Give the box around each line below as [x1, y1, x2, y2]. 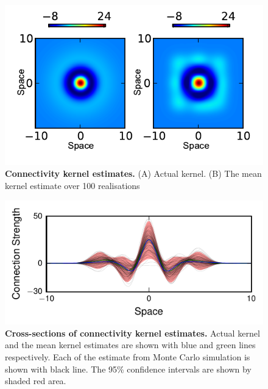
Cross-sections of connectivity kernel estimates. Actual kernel [5, 326, 260, 339]
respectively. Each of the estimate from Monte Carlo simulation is [5, 351, 250, 363]
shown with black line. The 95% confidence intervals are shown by [5, 362, 252, 375]
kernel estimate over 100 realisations [5, 179, 140, 192]
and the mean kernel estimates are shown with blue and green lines [5, 338, 256, 351]
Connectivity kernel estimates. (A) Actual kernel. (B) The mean [5, 167, 262, 180]
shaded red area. [5, 374, 66, 387]
